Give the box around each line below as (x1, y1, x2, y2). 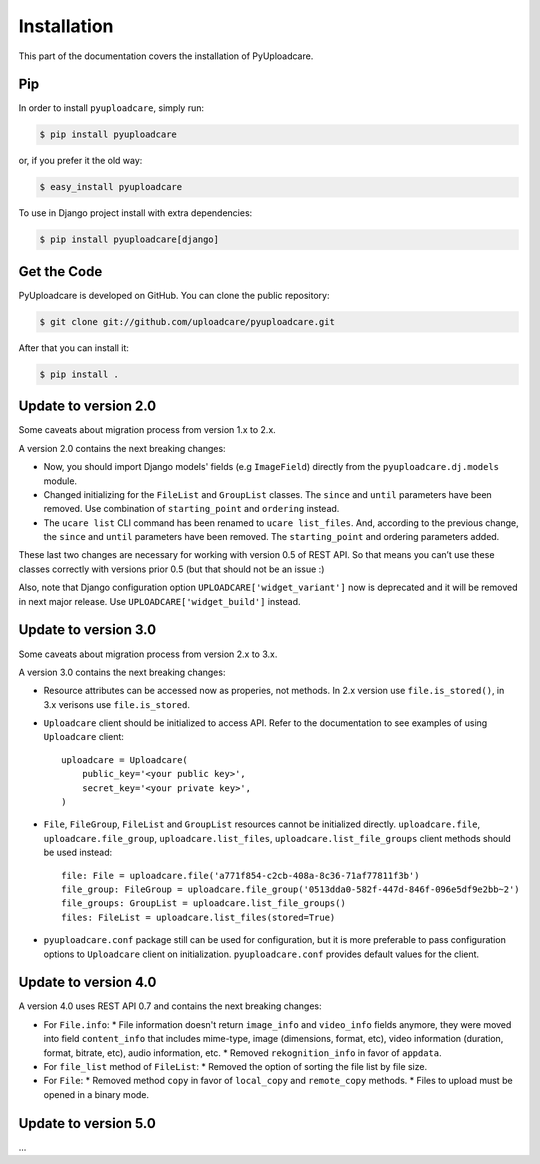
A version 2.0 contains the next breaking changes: (18, 442, 226, 454)
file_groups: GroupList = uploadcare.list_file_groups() (61, 898, 347, 909)
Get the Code (18, 263, 103, 280)
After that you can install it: (18, 341, 130, 354)
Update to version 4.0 (18, 974, 157, 991)
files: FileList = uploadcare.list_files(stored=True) (61, 911, 336, 923)
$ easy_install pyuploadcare (39, 181, 183, 193)
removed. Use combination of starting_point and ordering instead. (43, 503, 340, 515)
